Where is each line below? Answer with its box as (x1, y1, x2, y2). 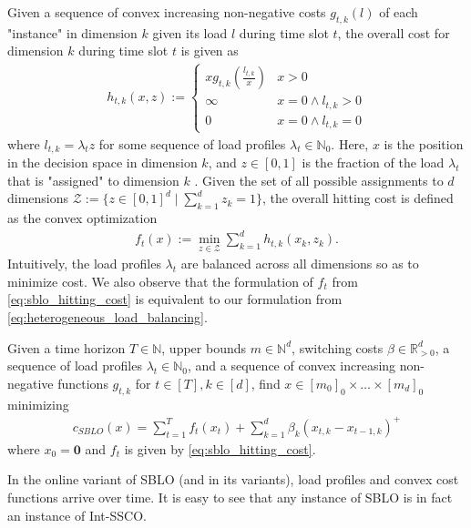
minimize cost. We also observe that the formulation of (7, 271, 313, 290)
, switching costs (292, 338, 384, 357)
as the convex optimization (7, 208, 158, 227)
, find (251, 373, 281, 392)
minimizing (7, 394, 69, 413)
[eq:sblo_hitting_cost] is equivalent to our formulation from (7, 289, 343, 309)
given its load (152, 23, 228, 42)
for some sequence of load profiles (98, 134, 286, 153)
